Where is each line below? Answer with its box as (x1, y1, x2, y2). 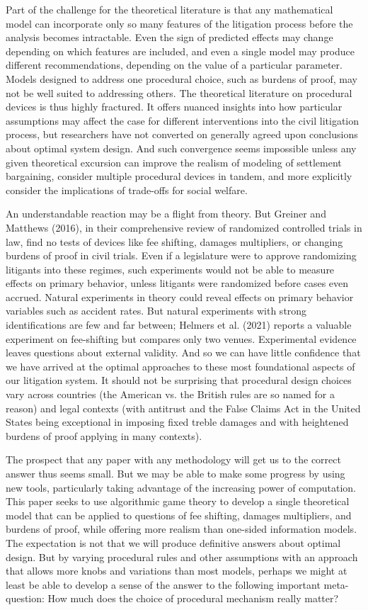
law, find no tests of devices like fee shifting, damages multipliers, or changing (6, 234, 343, 249)
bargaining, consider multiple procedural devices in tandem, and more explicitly (6, 169, 352, 183)
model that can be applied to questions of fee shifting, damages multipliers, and (6, 507, 352, 522)
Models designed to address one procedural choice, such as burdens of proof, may (6, 71, 357, 86)
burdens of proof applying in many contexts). (6, 428, 202, 443)
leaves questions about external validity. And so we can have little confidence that (6, 345, 361, 360)
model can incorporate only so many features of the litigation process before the (6, 16, 353, 30)
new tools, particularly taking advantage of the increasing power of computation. (6, 480, 357, 495)
